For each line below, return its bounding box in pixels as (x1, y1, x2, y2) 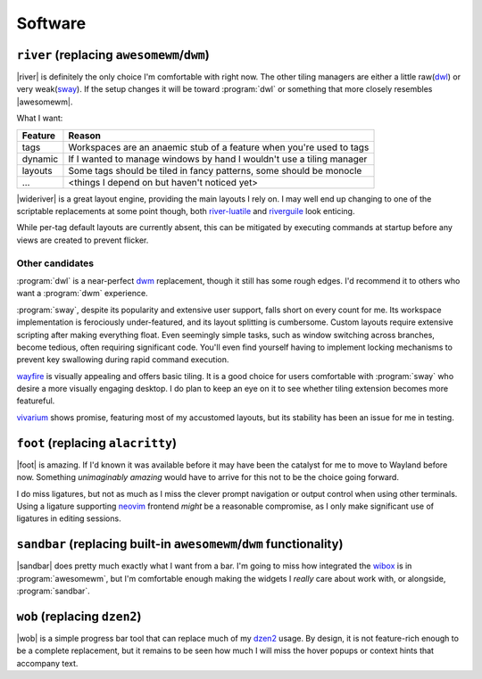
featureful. (16, 395, 55, 406)
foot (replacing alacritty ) (16, 435, 178, 451)
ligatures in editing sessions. (16, 513, 121, 524)
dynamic (21, 153, 59, 165)
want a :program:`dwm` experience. (16, 288, 148, 299)
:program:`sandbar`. (16, 585, 91, 596)
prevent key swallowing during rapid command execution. (16, 354, 229, 365)
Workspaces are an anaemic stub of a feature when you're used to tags (68, 141, 370, 153)
